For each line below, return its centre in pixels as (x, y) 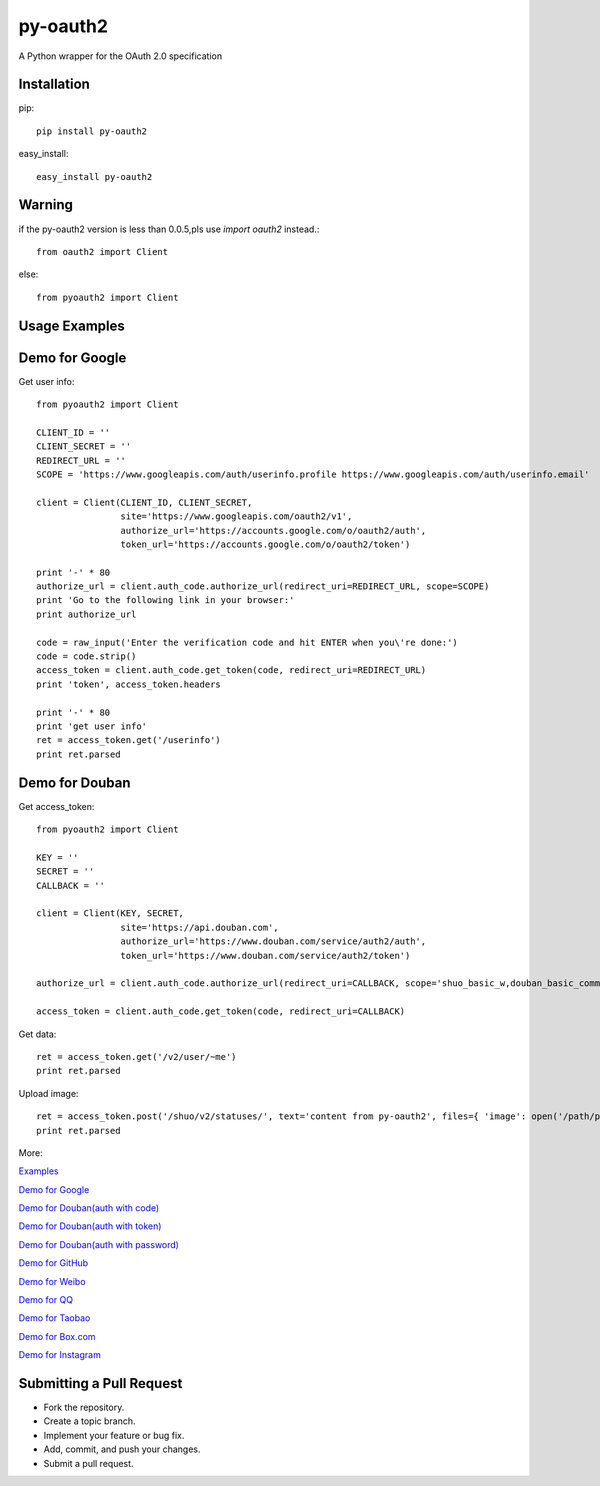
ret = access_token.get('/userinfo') (129, 740)
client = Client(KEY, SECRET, (110, 913)
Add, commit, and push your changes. (122, 1449)
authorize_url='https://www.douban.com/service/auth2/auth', (273, 941)
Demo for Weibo (52, 1281)
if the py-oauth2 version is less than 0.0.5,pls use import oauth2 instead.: (169, 229)
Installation (54, 84)
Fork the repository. (84, 1407)
